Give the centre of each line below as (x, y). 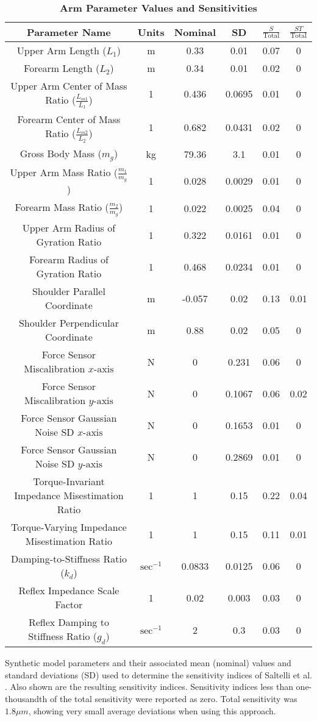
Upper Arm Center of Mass (69, 86)
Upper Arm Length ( (62, 50)
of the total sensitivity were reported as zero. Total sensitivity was (173, 699)
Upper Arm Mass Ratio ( (64, 172)
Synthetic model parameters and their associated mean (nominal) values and (148, 663)
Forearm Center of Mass (69, 119)
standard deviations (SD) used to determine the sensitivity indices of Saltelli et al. (158, 674)
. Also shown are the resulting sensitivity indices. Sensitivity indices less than (149, 687)
